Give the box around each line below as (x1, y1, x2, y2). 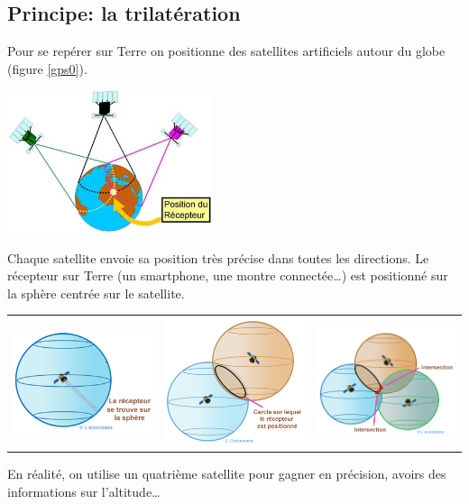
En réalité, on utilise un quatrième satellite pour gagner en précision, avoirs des (7, 464, 446, 483)
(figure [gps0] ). (7, 59, 87, 78)
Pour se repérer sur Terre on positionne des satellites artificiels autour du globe (7, 41, 446, 60)
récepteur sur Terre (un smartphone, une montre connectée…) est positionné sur (7, 266, 448, 285)
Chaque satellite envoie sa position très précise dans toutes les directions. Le (7, 248, 429, 267)
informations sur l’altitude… (7, 481, 161, 500)
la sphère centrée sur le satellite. (7, 283, 185, 302)
